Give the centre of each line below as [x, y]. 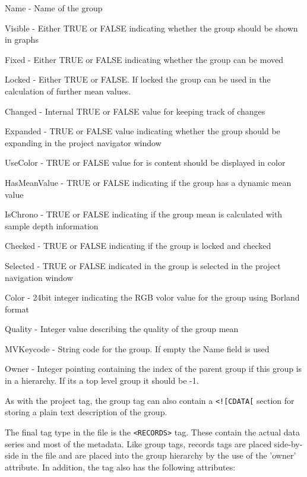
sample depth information [52, 225]
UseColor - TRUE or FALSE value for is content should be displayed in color [145, 162]
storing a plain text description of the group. [86, 412]
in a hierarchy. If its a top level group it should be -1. [102, 380]
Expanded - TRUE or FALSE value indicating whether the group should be [143, 131]
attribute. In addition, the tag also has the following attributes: [120, 467]
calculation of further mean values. [68, 91]
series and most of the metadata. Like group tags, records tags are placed [138, 443]
